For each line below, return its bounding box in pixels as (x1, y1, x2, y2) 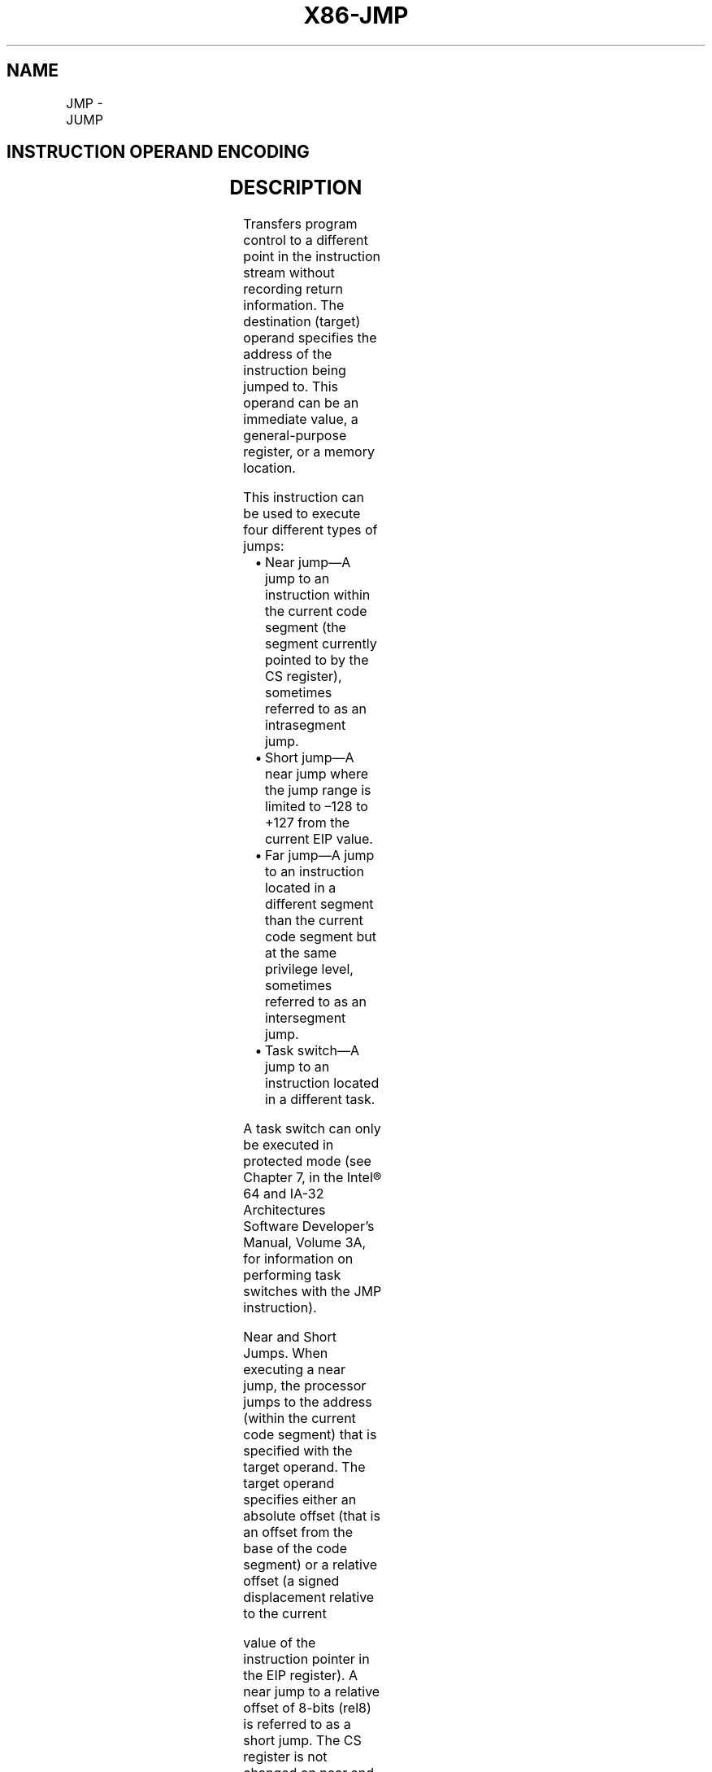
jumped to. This (243, 378, 339, 395)
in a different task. (264, 1091, 376, 1108)
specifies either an (243, 1491, 357, 1508)
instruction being (243, 362, 346, 379)
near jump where (264, 766, 369, 783)
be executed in (243, 1137, 334, 1154)
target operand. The (243, 1459, 366, 1476)
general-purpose (243, 427, 347, 444)
